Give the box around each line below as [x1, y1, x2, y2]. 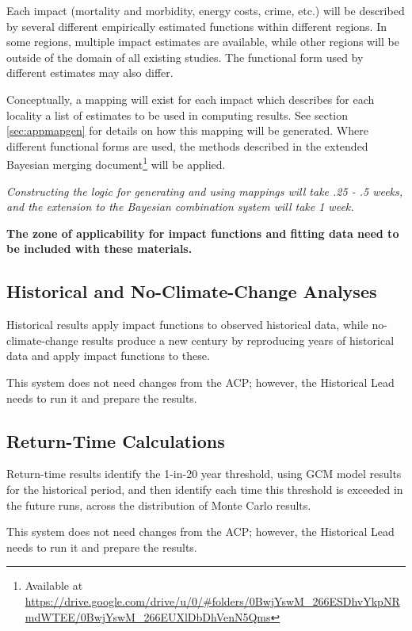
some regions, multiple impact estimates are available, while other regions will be [6, 33, 399, 50]
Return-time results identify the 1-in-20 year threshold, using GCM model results [6, 465, 402, 482]
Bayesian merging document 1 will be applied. [6, 154, 226, 172]
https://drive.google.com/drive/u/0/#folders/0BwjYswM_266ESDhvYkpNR [25, 592, 400, 609]
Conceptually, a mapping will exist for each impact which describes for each [6, 90, 375, 107]
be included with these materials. [6, 240, 193, 257]
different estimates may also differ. [6, 64, 174, 81]
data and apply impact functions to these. [6, 347, 210, 364]
